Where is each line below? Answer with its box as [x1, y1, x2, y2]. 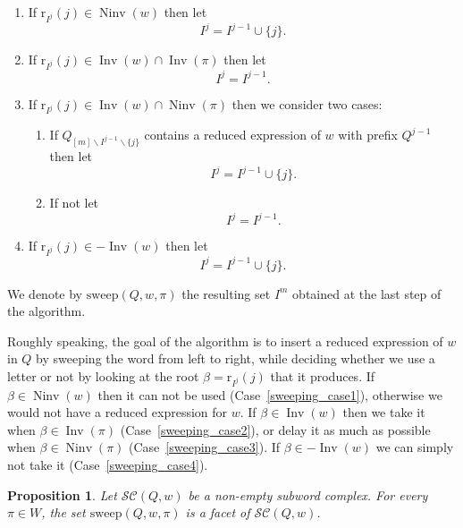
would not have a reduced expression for [7, 403, 228, 422]
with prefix [338, 125, 398, 144]
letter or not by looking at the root [7, 366, 199, 385]
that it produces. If [270, 366, 375, 385]
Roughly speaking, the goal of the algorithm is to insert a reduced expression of [7, 331, 443, 350]
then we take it [342, 403, 425, 422]
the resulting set [181, 284, 271, 302]
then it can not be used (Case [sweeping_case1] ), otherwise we [97, 385, 442, 404]
